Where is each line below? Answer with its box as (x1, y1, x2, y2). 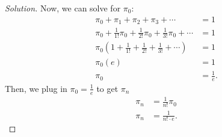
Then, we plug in (5, 82, 67, 94)
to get (96, 82, 119, 94)
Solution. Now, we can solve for (5, 2, 121, 14)
